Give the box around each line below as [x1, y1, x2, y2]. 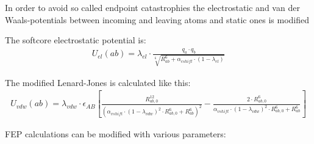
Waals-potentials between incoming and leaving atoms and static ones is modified [5, 13, 309, 26]
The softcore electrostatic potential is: [5, 34, 146, 46]
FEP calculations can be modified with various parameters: [5, 128, 226, 140]
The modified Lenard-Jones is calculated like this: [5, 76, 191, 88]
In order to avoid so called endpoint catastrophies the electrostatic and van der [5, 1, 300, 13]
